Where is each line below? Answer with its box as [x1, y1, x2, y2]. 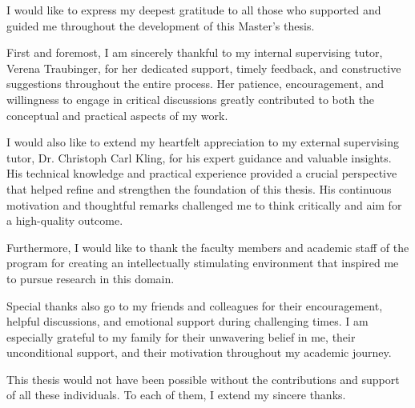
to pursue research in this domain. [6, 270, 175, 286]
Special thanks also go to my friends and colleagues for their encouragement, [6, 297, 383, 314]
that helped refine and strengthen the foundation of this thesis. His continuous [6, 180, 392, 197]
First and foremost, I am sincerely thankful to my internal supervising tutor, [6, 44, 383, 61]
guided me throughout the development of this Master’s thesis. [6, 17, 315, 34]
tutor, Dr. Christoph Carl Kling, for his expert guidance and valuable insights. [6, 149, 392, 166]
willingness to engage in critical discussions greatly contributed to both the [6, 90, 375, 107]
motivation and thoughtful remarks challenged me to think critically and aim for [6, 196, 402, 213]
